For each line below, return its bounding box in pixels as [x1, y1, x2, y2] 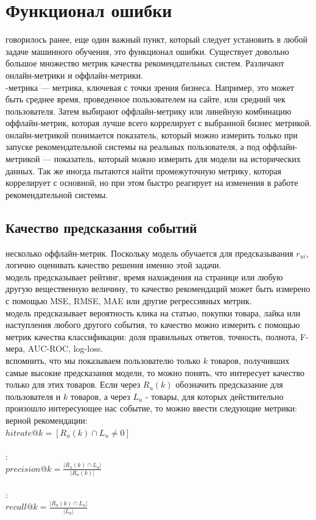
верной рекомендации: [5, 413, 88, 426]
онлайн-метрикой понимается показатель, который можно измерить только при [5, 128, 298, 141]
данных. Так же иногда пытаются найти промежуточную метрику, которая [5, 164, 282, 177]
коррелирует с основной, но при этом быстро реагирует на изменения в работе [5, 176, 298, 189]
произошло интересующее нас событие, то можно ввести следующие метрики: [5, 402, 297, 415]
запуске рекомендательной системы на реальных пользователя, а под [5, 140, 260, 153]
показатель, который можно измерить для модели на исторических [54, 152, 301, 165]
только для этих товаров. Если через [5, 378, 141, 391]
